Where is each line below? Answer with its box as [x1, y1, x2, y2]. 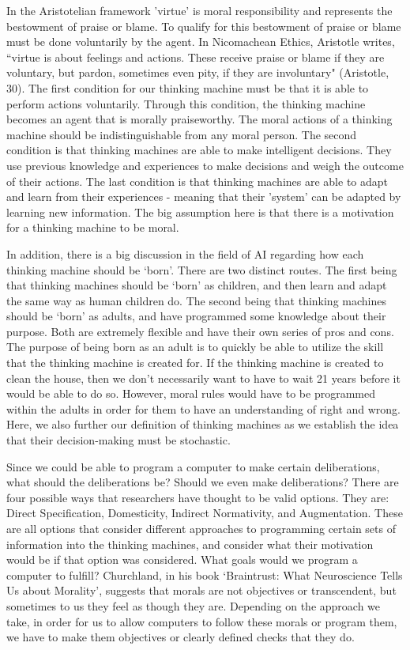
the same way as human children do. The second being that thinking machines [6, 292, 386, 308]
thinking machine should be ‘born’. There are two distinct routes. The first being [6, 261, 397, 278]
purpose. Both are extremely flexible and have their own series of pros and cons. [6, 323, 394, 339]
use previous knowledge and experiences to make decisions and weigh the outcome [6, 157, 404, 173]
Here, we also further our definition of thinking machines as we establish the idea [6, 416, 399, 433]
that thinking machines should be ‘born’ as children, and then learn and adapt [6, 277, 387, 293]
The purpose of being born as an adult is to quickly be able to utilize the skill [6, 338, 384, 355]
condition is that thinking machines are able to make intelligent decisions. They [6, 142, 392, 158]
